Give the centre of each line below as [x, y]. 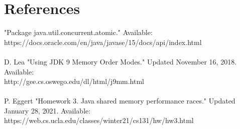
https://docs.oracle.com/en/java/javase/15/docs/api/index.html [103, 42]
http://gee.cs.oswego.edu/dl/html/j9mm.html [74, 81]
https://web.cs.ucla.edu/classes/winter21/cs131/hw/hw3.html [99, 120]
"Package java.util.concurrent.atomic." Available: [78, 32]
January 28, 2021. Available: [47, 110]
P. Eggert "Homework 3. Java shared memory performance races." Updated [120, 101]
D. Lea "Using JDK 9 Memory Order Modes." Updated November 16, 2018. [121, 61]
